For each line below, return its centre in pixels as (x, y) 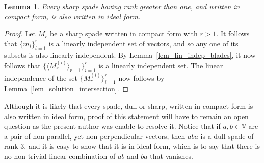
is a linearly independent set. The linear (161, 65)
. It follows (233, 33)
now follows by (141, 77)
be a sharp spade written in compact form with (124, 33)
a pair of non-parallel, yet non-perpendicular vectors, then (95, 136)
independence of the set (41, 77)
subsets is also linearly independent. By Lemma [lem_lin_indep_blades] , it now (130, 54)
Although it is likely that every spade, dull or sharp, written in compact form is (129, 106)
